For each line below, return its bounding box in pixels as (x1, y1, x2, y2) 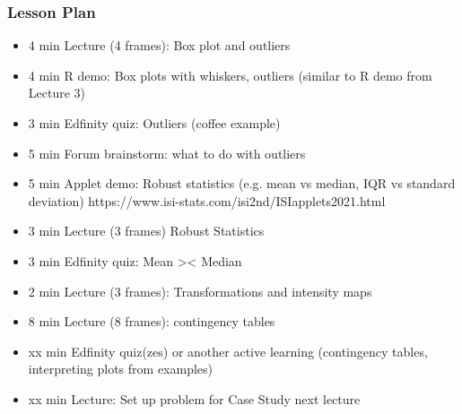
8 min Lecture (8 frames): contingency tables (28, 312, 275, 331)
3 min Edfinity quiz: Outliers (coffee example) (28, 114, 281, 132)
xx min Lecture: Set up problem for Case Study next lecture (28, 389, 361, 408)
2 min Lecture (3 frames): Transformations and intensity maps (28, 281, 372, 300)
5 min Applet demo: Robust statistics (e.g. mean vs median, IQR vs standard (28, 174, 456, 193)
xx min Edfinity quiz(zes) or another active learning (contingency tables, (28, 341, 428, 360)
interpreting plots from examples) (28, 359, 214, 378)
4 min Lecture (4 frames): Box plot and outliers (28, 36, 291, 55)
